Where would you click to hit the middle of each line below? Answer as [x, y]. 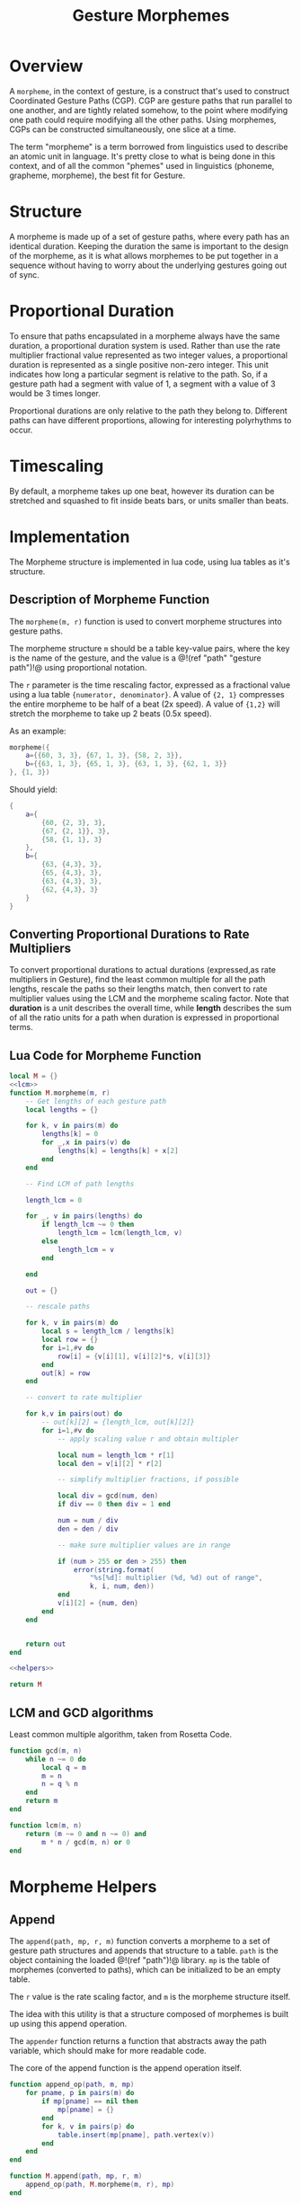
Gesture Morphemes [151, 16]
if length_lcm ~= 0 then [88, 1225]
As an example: [38, 731]
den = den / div [88, 1529]
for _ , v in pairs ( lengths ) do [84, 1216]
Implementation [70, 537]
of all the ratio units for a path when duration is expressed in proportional [144, 1017]
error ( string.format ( [114, 1569]
